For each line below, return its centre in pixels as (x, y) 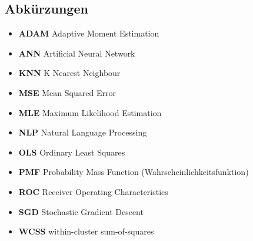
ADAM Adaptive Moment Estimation (89, 33)
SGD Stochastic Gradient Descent (81, 211)
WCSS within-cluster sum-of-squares (86, 231)
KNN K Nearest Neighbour (69, 73)
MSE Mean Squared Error (67, 92)
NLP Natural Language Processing (83, 132)
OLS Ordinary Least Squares (72, 152)
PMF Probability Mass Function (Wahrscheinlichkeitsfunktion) (134, 172)
